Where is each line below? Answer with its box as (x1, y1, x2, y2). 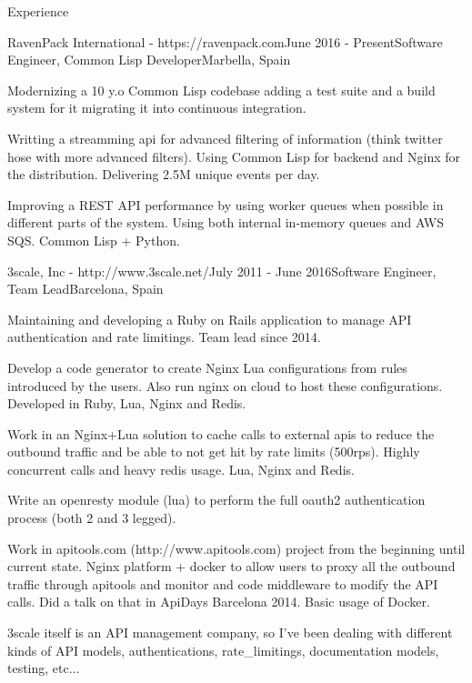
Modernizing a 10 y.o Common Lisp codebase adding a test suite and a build (7, 80, 436, 99)
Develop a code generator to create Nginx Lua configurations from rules (7, 357, 407, 377)
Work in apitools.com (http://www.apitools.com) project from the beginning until (7, 538, 466, 557)
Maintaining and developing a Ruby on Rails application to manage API (7, 309, 412, 328)
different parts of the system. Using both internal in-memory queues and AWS (7, 213, 445, 232)
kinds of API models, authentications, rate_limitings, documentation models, (7, 640, 439, 659)
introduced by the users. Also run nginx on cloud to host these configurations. (7, 376, 443, 395)
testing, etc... (7, 658, 80, 678)
